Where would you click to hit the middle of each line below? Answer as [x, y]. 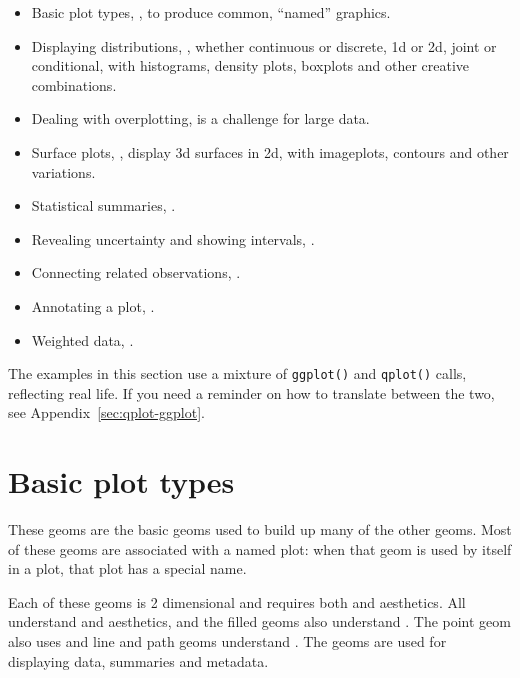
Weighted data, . [82, 339]
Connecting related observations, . [136, 272]
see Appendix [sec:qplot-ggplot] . [106, 412]
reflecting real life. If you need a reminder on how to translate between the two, [251, 392]
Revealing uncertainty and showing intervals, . [173, 238]
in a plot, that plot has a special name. [127, 568]
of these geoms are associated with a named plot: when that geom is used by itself [260, 548]
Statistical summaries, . [103, 205]
